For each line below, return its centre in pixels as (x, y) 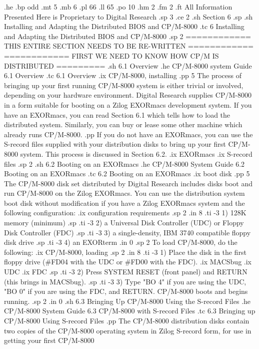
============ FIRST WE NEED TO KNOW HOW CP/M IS (111, 55)
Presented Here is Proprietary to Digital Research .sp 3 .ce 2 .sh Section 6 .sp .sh (128, 16)
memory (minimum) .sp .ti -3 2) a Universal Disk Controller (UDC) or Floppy (124, 223)
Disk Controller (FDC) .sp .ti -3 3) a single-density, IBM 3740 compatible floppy (127, 232)
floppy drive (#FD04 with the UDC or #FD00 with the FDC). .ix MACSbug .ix (128, 262)
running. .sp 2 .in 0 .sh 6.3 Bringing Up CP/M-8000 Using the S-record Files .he (127, 301)
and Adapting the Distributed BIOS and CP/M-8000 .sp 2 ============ (127, 36)
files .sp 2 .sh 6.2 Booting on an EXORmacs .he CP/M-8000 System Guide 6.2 (124, 163)
